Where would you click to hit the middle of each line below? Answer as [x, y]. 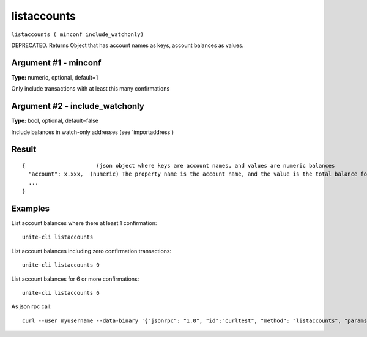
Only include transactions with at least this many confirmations [91, 89]
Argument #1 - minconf [56, 63]
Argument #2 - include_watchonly [78, 106]
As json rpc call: [32, 306]
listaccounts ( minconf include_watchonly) [77, 34]
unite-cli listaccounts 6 [61, 293]
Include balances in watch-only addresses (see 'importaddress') [93, 132]
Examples [31, 208]
